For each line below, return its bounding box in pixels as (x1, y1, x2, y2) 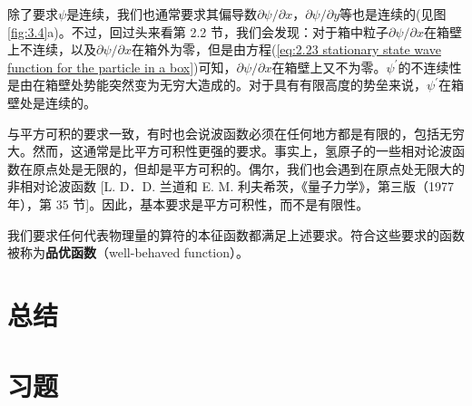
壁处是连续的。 (7, 92, 96, 111)
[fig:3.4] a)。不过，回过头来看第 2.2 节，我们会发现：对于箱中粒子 (7, 22, 389, 41)
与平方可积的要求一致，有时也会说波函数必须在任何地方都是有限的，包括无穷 (7, 123, 465, 142)
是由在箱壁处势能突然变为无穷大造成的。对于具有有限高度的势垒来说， (7, 75, 427, 94)
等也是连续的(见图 (339, 5, 447, 23)
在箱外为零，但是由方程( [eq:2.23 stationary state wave (132, 40, 441, 59)
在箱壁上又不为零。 (271, 57, 387, 76)
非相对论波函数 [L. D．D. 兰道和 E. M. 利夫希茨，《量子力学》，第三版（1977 (7, 177, 454, 196)
